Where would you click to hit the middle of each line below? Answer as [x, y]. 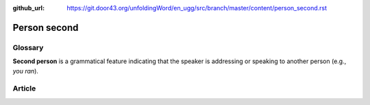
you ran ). [26, 71]
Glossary [28, 47]
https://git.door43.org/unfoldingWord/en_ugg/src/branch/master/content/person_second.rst [197, 8]
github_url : [28, 8]
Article [24, 89]
